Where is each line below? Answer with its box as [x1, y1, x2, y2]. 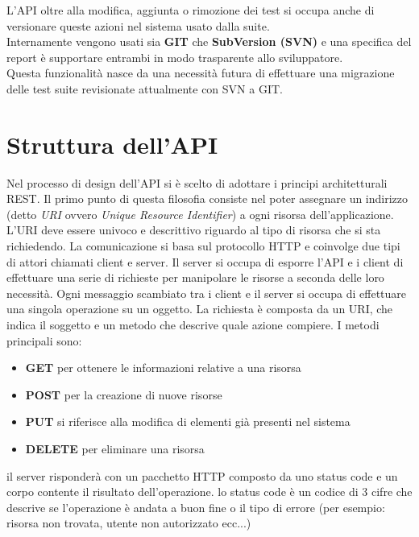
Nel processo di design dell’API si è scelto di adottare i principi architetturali [6, 174, 388, 191]
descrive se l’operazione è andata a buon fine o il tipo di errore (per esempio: [6, 498, 385, 515]
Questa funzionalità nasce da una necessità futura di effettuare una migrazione [6, 64, 395, 81]
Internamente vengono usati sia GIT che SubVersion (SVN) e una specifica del [6, 33, 412, 50]
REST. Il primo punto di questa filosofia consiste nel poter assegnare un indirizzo [6, 190, 409, 207]
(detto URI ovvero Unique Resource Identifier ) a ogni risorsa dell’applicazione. [6, 205, 394, 222]
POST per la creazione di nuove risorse [25, 386, 222, 403]
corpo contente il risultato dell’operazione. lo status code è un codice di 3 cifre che [6, 483, 413, 500]
